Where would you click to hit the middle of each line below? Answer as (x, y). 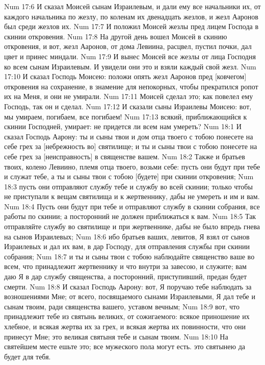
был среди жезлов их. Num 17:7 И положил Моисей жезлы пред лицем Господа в (131, 26)
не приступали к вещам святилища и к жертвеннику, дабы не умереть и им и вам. (132, 196)
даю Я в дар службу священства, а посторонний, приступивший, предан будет (126, 276)
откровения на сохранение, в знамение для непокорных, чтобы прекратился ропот (131, 86)
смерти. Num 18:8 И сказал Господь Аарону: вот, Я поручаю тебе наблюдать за (128, 286)
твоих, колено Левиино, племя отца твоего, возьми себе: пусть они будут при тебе (132, 166)
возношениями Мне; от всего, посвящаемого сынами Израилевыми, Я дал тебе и (130, 296)
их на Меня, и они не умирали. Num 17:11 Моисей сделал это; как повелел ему (129, 96)
